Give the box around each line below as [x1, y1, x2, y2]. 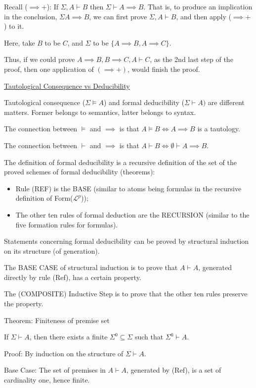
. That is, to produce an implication [143, 1, 253, 11]
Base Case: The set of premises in [4, 365, 106, 375]
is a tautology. [197, 123, 240, 134]
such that [134, 332, 164, 342]
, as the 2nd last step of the [150, 54, 233, 64]
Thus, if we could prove [4, 54, 75, 64]
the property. [4, 298, 43, 309]
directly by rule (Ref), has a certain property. [4, 272, 141, 282]
